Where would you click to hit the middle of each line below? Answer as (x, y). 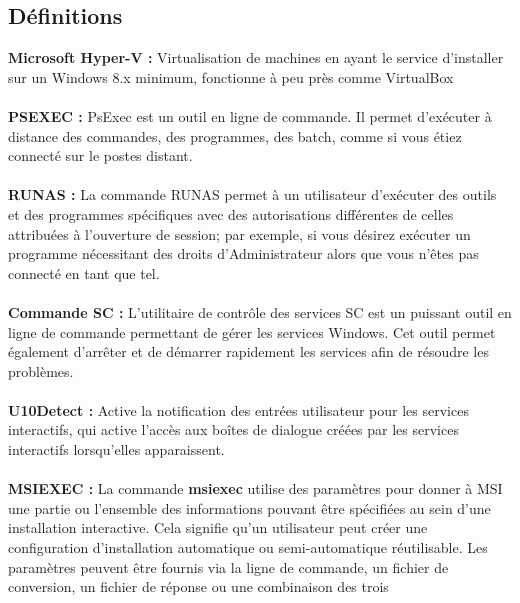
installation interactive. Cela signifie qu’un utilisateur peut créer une (218, 527)
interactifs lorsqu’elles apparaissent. (116, 449)
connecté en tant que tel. (84, 272)
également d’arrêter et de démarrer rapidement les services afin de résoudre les (248, 351)
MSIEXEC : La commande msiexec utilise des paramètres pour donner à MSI (255, 488)
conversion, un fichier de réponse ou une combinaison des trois (198, 586)
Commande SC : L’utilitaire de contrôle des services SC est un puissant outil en (260, 311)
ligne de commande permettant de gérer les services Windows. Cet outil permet (252, 331)
